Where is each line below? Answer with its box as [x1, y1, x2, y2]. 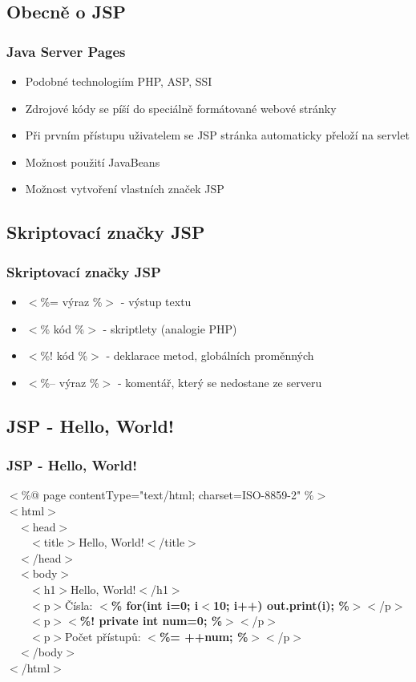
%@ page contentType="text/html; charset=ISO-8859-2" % [21, 486, 314, 503]
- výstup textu [120, 293, 192, 309]
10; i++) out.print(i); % [212, 596, 349, 613]
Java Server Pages [6, 41, 126, 61]
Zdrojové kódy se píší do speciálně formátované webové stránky [25, 99, 337, 116]
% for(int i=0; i [111, 596, 199, 613]
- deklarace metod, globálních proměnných [106, 347, 314, 364]
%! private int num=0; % [79, 612, 223, 629]
